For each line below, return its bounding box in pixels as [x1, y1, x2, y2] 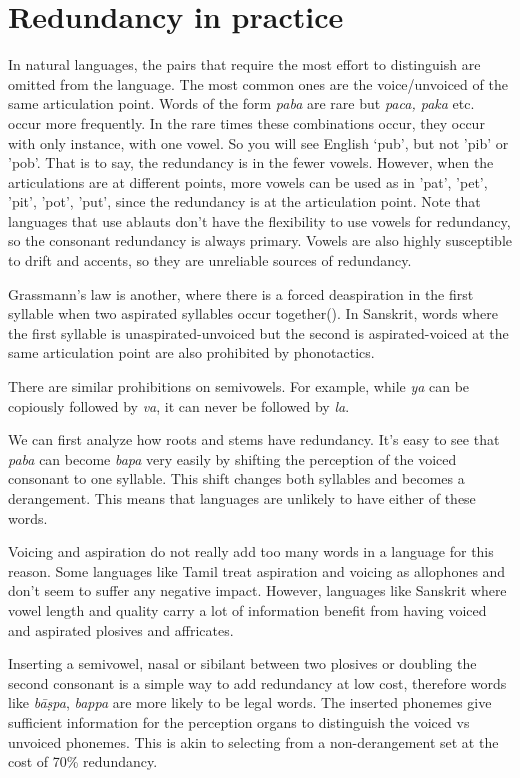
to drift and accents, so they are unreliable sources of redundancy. [8, 250, 412, 271]
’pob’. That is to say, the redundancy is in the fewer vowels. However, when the [8, 152, 494, 173]
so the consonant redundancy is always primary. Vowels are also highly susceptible [8, 230, 512, 251]
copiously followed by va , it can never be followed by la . [8, 395, 350, 416]
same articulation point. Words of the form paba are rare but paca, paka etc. [8, 93, 475, 114]
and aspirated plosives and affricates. [8, 619, 234, 640]
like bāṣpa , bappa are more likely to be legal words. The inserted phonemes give [8, 692, 492, 713]
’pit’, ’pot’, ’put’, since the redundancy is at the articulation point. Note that [8, 191, 481, 212]
